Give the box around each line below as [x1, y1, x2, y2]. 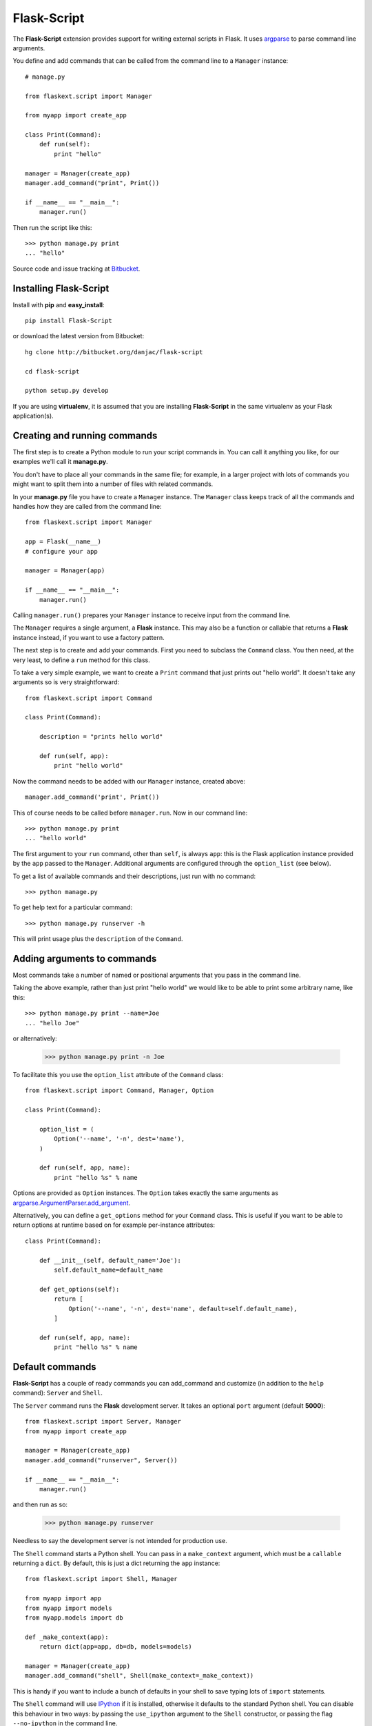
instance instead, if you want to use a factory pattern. [12, 633, 165, 641]
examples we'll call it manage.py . [12, 458, 108, 466]
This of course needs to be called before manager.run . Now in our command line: [12, 808, 248, 817]
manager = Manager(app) [25, 567, 105, 574]
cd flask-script [25, 367, 80, 376]
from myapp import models [25, 1604, 113, 1612]
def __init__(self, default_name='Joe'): [39, 1257, 182, 1264]
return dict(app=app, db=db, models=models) [39, 1643, 192, 1651]
